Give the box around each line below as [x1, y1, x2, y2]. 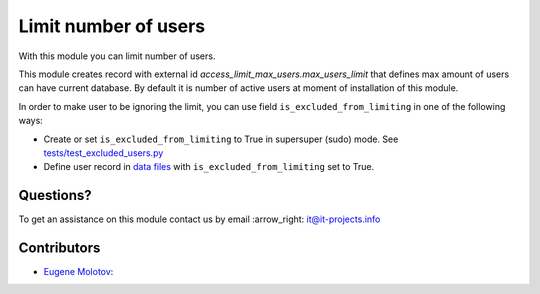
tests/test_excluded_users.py [43, 146, 164, 159]
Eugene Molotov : [43, 266, 114, 278]
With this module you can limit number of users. [18, 50, 216, 62]
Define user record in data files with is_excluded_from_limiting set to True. [43, 161, 375, 173]
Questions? [18, 187, 92, 204]
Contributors [18, 240, 101, 256]
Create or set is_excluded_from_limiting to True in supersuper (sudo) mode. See [43, 133, 399, 145]
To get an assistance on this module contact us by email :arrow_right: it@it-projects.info [18, 213, 381, 225]
